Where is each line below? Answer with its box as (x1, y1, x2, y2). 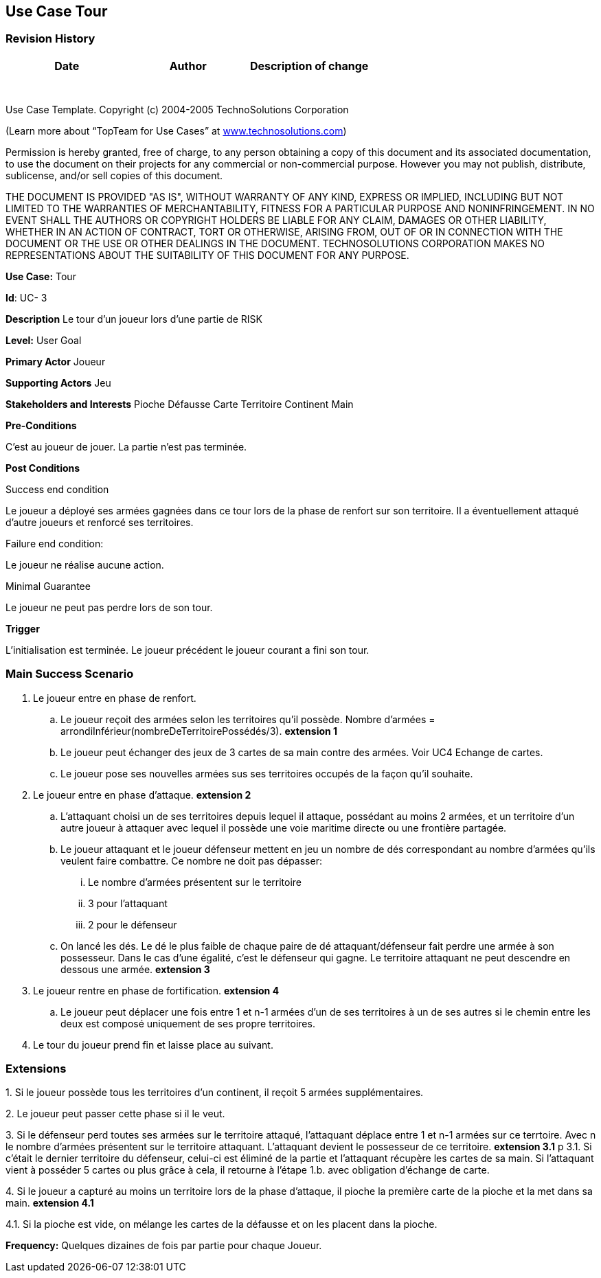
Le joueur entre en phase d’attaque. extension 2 (33, 788, 251, 801)
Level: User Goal (5, 334, 82, 346)
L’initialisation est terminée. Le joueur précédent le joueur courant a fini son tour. (5, 643, 370, 656)
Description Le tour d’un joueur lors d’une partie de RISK (5, 312, 262, 325)
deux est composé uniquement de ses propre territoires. (60, 1017, 315, 1029)
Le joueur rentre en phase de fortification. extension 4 (33, 984, 280, 996)
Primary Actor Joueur (5, 355, 106, 367)
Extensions (5, 1061, 67, 1075)
